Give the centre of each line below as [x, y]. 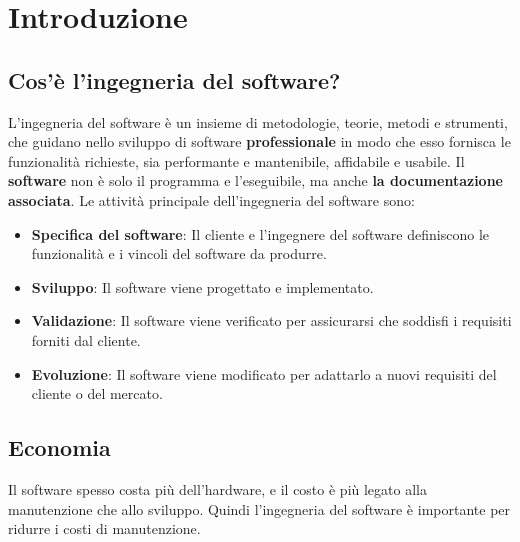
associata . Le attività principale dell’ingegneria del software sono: [211, 199]
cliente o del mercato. [97, 393]
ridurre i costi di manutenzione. [104, 528]
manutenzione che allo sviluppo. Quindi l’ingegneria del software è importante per [259, 508]
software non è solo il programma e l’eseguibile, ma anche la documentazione [255, 180]
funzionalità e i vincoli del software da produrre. [179, 253]
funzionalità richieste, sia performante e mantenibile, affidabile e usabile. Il [236, 160]
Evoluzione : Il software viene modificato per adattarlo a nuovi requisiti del [264, 373]
